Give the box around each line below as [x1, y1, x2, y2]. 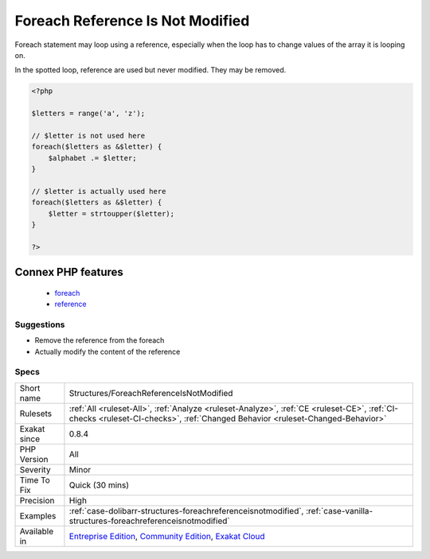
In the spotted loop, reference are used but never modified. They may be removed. [14, 65, 287, 75]
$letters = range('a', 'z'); [31, 109, 146, 118]
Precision [19, 495, 55, 506]
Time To [19, 474, 51, 485]
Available [19, 526, 54, 537]
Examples [19, 510, 57, 521]
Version [19, 453, 49, 464]
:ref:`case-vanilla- [305, 505, 373, 516]
